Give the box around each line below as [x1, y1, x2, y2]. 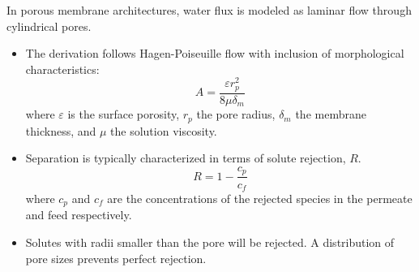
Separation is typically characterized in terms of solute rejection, [25, 149, 346, 166]
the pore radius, [196, 106, 276, 123]
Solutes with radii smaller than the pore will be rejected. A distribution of [25, 234, 395, 251]
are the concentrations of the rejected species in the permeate [107, 189, 413, 206]
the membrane [295, 106, 366, 123]
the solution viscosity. [110, 122, 217, 139]
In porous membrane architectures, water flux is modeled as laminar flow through [6, 2, 412, 18]
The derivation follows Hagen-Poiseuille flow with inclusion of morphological [25, 45, 404, 62]
